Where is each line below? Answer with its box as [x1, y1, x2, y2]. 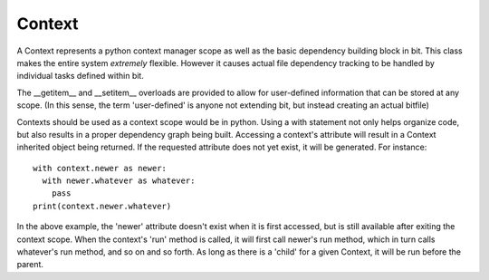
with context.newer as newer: [33, 163, 168, 173]
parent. [16, 259, 44, 270]
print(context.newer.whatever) [33, 200, 172, 211]
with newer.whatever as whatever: [42, 176, 196, 186]
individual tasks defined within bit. [16, 71, 144, 82]
